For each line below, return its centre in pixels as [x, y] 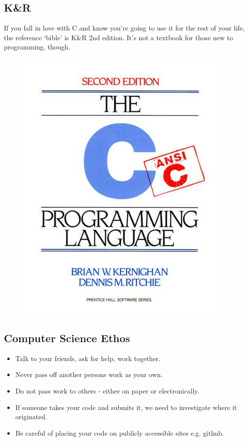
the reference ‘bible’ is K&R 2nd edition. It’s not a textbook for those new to [119, 37]
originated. [31, 417]
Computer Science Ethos [67, 338]
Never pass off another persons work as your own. [89, 374]
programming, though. [37, 47]
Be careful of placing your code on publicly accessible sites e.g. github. [120, 433]
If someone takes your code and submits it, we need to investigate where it [126, 407]
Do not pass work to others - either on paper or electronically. [107, 390]
